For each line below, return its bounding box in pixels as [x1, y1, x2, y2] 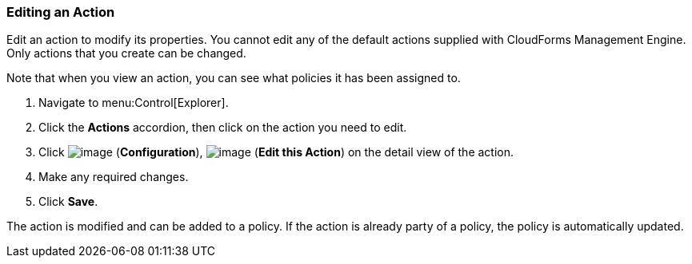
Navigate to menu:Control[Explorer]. [38, 96, 229, 110]
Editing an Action [6, 4, 115, 20]
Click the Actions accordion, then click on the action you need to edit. [38, 120, 407, 135]
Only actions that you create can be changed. [6, 46, 246, 61]
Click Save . [38, 195, 98, 209]
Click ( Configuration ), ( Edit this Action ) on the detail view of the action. [38, 145, 514, 160]
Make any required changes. [38, 170, 189, 184]
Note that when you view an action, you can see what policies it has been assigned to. [6, 71, 461, 85]
